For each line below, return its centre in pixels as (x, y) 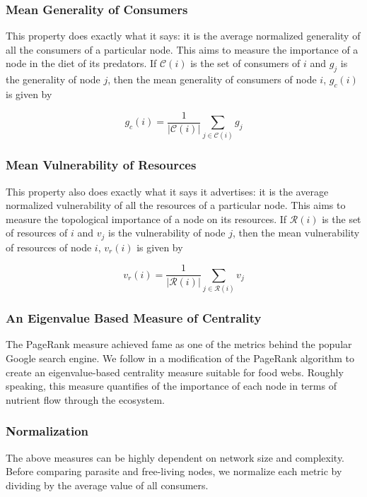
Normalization (47, 431)
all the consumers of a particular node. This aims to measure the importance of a (182, 49)
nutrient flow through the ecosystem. (86, 399)
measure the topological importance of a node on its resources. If (146, 218)
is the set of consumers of (245, 63)
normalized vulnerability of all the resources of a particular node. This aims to (176, 205)
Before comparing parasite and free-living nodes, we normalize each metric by (174, 471)
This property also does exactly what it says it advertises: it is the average (167, 191)
